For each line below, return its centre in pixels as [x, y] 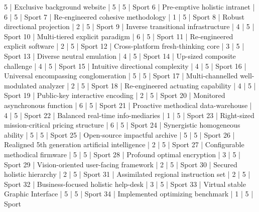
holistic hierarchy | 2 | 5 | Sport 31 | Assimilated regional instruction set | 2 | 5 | [127, 174]
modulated [20, 85]
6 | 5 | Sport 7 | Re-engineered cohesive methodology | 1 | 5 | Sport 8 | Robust [124, 16]
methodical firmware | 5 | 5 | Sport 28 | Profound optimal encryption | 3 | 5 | [122, 154]
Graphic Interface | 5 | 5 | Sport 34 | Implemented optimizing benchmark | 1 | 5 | [129, 194]
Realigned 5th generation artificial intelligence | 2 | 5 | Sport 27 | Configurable [124, 144]
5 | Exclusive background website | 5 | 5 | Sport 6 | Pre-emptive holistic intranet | [129, 7]
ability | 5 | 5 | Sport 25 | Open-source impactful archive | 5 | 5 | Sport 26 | [119, 134]
